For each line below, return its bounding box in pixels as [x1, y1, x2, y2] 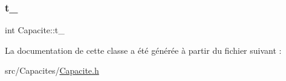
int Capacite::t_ [5, 24, 65, 36]
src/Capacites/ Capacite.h [5, 64, 99, 77]
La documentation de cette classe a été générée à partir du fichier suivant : [5, 44, 282, 56]
